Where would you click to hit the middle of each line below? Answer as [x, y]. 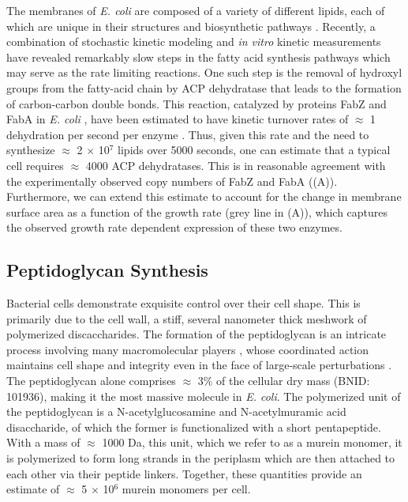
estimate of [33, 489]
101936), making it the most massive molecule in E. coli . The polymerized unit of [204, 396]
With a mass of [43, 442]
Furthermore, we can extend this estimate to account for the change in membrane [204, 196]
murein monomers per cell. [186, 489]
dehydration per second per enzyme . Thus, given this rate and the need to [188, 134]
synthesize [31, 150]
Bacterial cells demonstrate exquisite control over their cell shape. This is [183, 303]
